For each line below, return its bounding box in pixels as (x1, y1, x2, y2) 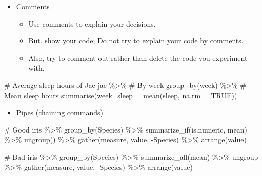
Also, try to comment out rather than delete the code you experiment (28, 52, 248, 63)
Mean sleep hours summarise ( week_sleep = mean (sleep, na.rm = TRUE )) (4, 90, 237, 100)
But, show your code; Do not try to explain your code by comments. (28, 35, 244, 46)
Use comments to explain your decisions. (28, 18, 156, 29)
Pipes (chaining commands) (16, 107, 103, 118)
